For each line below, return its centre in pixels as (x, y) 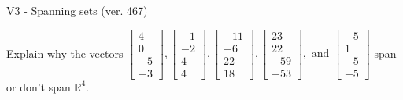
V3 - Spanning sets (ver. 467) (77, 10)
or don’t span (39, 86)
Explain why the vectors (65, 53)
